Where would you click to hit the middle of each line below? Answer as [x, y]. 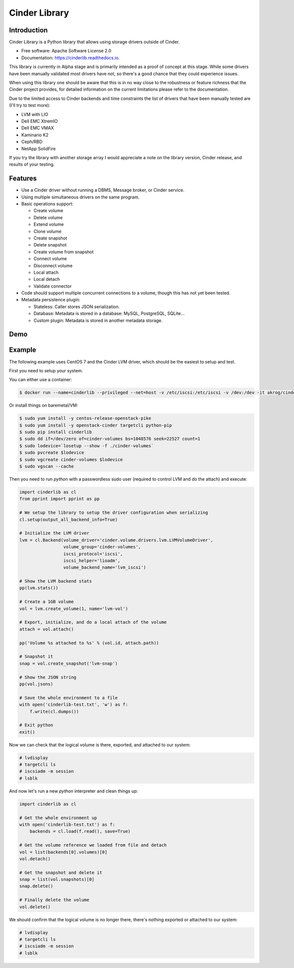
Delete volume [48, 218]
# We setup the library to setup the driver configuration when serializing [114, 513]
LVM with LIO [35, 114]
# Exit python [36, 725]
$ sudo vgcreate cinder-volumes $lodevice [71, 460]
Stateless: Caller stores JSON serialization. [77, 307]
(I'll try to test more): [30, 105]
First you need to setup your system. [46, 370]
